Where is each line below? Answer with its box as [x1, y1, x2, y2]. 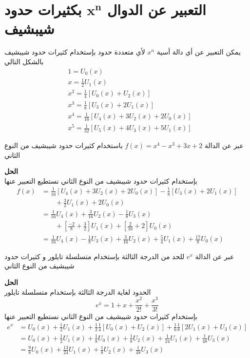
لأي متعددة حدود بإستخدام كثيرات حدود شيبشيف [4, 47, 145, 57]
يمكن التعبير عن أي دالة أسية [156, 47, 241, 57]
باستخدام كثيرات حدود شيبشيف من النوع [4, 140, 123, 150]
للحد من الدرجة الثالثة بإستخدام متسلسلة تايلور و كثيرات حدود [4, 251, 185, 261]
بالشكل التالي [4, 56, 44, 66]
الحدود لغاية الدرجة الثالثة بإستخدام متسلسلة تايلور [4, 286, 151, 297]
